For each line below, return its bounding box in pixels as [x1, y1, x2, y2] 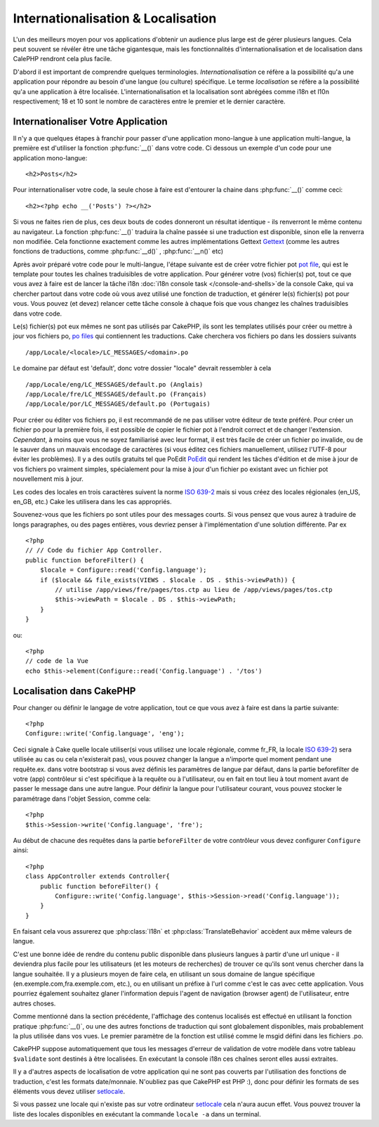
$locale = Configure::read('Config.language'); [39, 566, 207, 574]
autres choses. [13, 999, 56, 1007]
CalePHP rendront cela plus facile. [13, 55, 112, 63]
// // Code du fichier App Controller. [25, 546, 163, 555]
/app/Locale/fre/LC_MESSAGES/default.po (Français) [25, 390, 207, 398]
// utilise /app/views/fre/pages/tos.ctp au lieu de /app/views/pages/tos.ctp [55, 586, 333, 594]
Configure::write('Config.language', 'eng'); [25, 730, 185, 738]
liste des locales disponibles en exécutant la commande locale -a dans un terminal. [13, 1109, 261, 1118]
